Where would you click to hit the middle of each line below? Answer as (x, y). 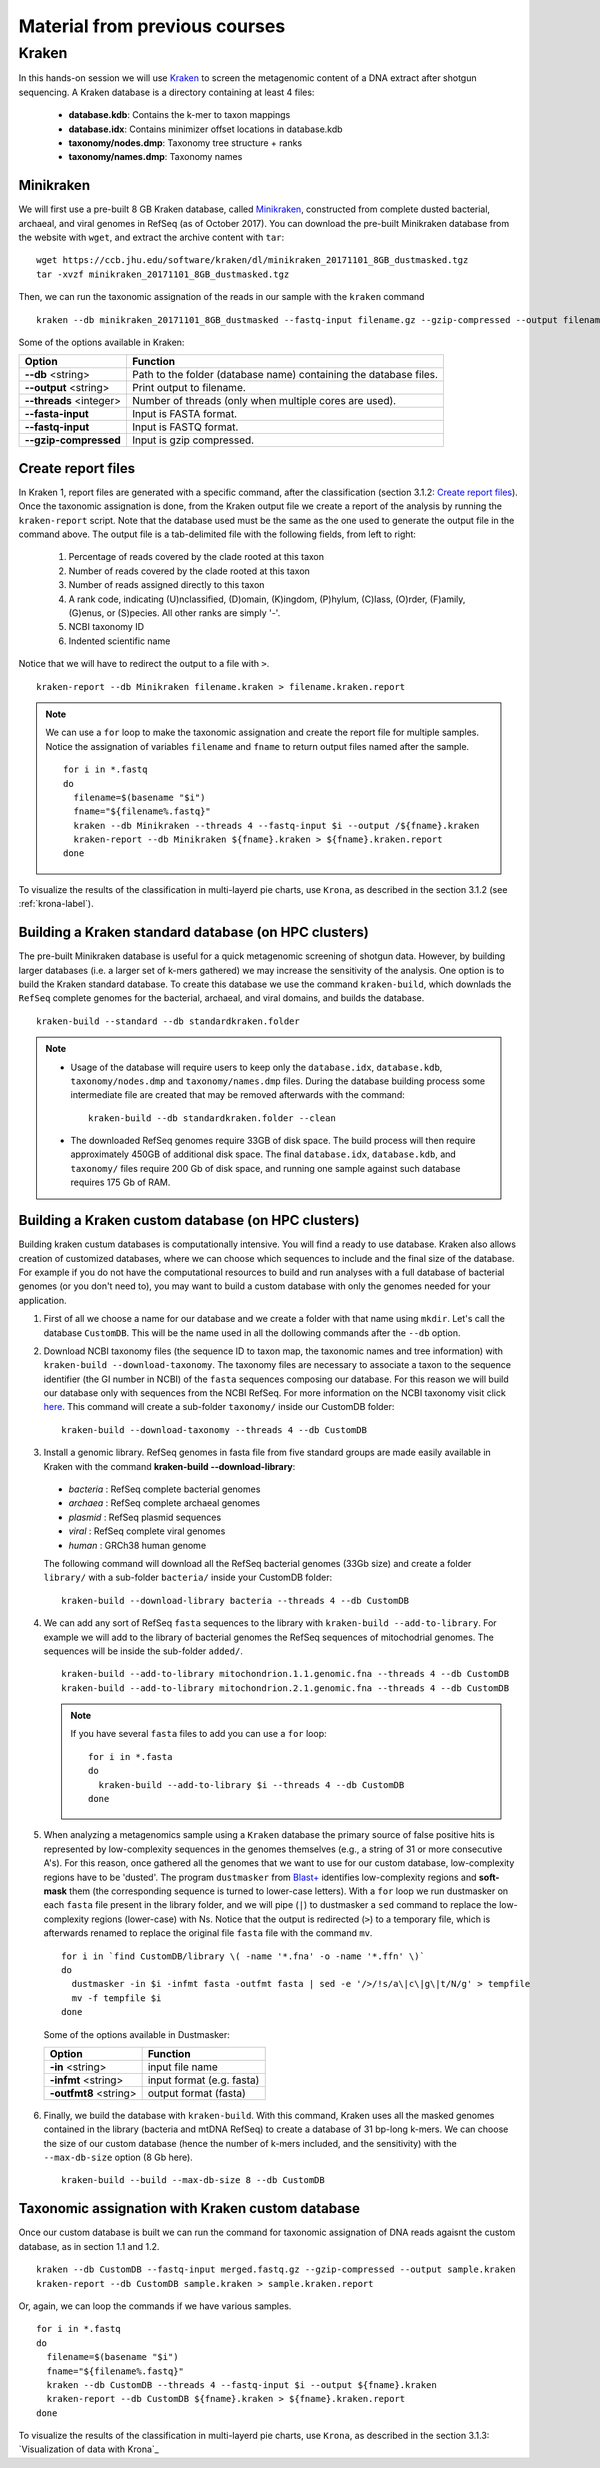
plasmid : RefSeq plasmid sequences (145, 1517)
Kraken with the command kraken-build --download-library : (169, 1466)
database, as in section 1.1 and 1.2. (89, 2246)
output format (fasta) (197, 2093)
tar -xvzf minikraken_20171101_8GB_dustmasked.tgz (163, 274)
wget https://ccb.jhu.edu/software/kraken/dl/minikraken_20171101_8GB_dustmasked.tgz (252, 260)
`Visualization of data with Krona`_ (88, 2449)
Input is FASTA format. (184, 414)
